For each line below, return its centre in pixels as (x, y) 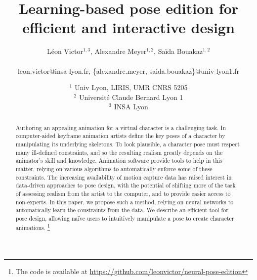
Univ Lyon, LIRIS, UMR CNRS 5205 (131, 87)
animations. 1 (33, 227)
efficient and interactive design (128, 27)
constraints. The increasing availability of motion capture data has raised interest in (124, 177)
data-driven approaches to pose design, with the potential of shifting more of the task (126, 185)
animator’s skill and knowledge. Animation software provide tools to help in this (119, 161)
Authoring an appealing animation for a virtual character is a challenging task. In (121, 127)
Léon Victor (65, 51)
